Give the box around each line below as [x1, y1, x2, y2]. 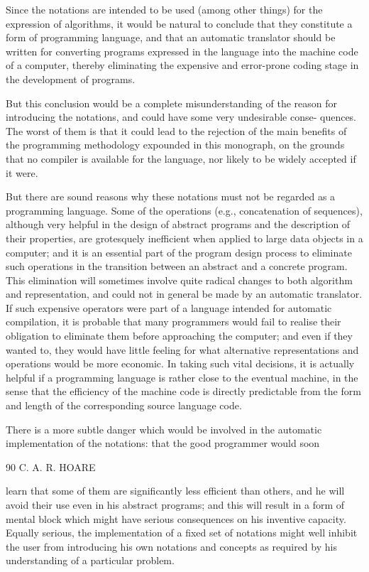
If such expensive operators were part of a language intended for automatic [6, 300, 332, 315]
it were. [6, 165, 38, 180]
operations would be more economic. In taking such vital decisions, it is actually [6, 356, 355, 371]
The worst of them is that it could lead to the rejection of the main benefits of [6, 123, 347, 138]
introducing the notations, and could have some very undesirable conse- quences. [6, 109, 357, 124]
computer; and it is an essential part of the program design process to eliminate [6, 244, 352, 259]
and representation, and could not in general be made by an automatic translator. [6, 286, 363, 301]
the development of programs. [6, 71, 136, 86]
